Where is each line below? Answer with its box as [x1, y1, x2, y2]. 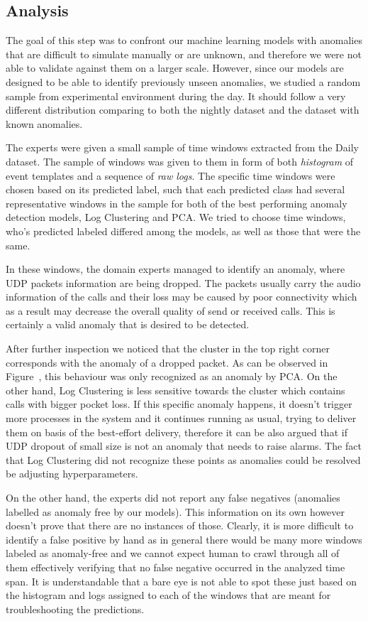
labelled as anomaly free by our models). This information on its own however [6, 504, 345, 519]
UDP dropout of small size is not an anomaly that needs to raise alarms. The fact [6, 438, 362, 453]
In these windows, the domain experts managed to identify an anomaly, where [6, 261, 345, 276]
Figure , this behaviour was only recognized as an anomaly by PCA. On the [6, 369, 338, 384]
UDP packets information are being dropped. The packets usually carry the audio [6, 275, 361, 290]
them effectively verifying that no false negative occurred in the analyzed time [6, 559, 345, 574]
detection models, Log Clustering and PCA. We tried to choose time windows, [6, 210, 346, 225]
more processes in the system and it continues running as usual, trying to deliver [6, 411, 357, 426]
